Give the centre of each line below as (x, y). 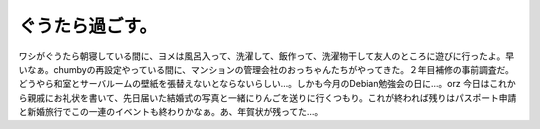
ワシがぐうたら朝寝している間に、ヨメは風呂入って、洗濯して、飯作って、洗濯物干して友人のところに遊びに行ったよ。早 (266, 56)
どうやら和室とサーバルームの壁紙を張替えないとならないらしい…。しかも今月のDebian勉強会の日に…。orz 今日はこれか (267, 84)
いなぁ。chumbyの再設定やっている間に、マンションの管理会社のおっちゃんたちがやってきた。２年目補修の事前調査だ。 (266, 69)
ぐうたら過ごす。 (87, 26)
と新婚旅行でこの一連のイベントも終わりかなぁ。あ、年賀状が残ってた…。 (171, 112)
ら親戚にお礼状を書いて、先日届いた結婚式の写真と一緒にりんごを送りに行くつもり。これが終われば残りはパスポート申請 (267, 97)
